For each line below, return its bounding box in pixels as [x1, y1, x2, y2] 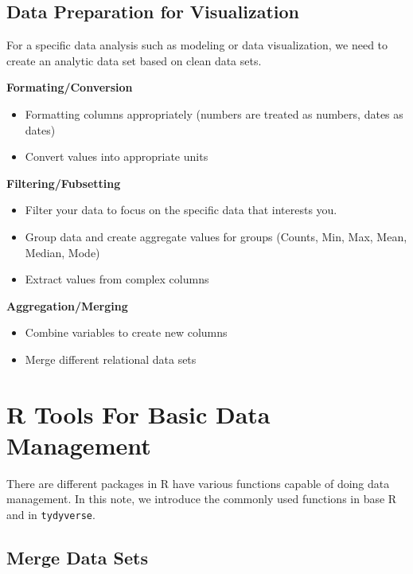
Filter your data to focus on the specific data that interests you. [25, 201, 337, 218]
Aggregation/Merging [6, 297, 128, 314]
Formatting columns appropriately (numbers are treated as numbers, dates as [25, 105, 403, 122]
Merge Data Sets [6, 545, 148, 570]
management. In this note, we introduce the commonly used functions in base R [6, 490, 397, 507]
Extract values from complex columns [25, 271, 209, 287]
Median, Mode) [25, 244, 100, 260]
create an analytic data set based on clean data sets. [6, 52, 262, 68]
